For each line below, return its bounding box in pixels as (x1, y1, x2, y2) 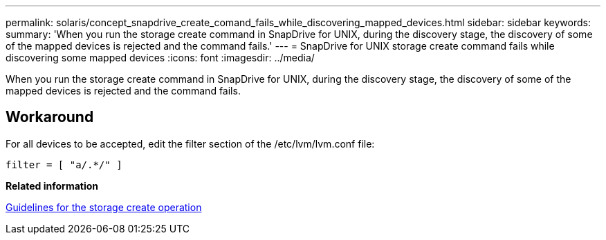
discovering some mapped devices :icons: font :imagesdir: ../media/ (6, 52, 315, 63)
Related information (6, 179, 99, 192)
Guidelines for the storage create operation (6, 201, 202, 213)
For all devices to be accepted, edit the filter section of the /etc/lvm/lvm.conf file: (6, 137, 375, 150)
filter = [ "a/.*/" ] (6, 159, 122, 170)
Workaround (6, 108, 94, 126)
